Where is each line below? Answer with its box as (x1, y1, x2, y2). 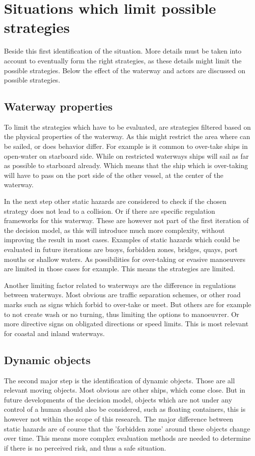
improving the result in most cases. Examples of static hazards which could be (4, 234, 240, 245)
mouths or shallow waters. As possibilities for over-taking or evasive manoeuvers (4, 254, 246, 264)
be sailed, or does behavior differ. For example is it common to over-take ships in (4, 141, 248, 151)
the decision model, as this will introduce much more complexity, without (4, 225, 225, 235)
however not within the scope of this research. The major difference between (4, 413, 233, 424)
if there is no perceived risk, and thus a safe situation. (4, 442, 166, 453)
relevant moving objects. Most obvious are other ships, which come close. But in (4, 385, 246, 395)
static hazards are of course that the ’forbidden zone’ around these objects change (4, 423, 251, 433)
